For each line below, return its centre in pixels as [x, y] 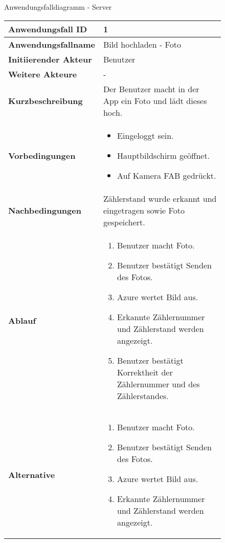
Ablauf [22, 320]
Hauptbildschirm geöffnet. [164, 155]
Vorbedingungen [42, 155]
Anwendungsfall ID [48, 29]
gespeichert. [124, 222]
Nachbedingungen [45, 210]
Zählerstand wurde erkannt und [160, 198]
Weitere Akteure [43, 74]
